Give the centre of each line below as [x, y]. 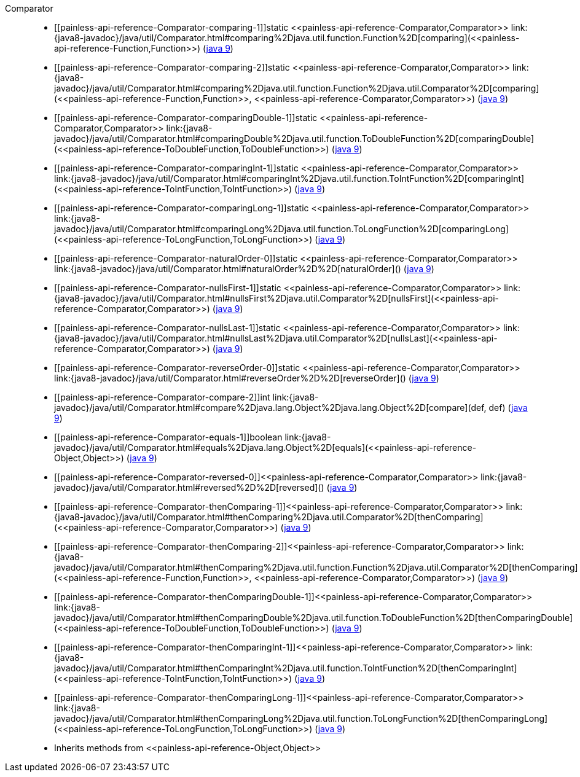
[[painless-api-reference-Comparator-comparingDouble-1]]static [186, 118]
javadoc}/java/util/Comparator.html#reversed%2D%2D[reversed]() [189, 487]
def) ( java [508, 408]
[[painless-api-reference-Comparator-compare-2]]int [162, 397]
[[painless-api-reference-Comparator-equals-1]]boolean [168, 437]
